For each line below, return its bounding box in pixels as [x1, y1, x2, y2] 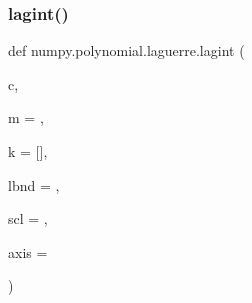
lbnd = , [8, 174, 60, 195]
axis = [8, 241, 48, 262]
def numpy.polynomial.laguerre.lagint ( [8, 40, 245, 61]
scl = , [8, 208, 48, 229]
